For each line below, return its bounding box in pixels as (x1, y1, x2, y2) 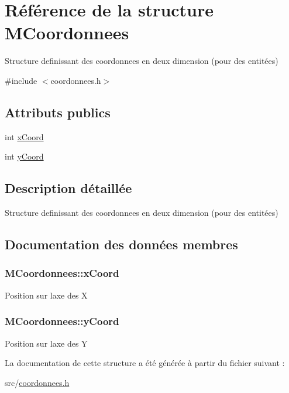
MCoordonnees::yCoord (5, 314, 119, 328)
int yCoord (5, 150, 44, 162)
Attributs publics (5, 103, 111, 121)
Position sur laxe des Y (5, 337, 88, 349)
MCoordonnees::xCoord (5, 266, 119, 280)
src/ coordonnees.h (5, 376, 70, 388)
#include (5, 74, 37, 86)
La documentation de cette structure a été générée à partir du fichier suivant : (5, 357, 285, 369)
